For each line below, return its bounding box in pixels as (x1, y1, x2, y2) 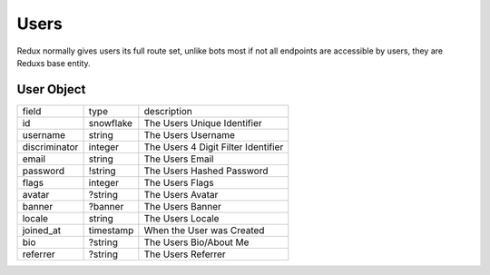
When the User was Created (143, 223, 265, 236)
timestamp (88, 223, 134, 236)
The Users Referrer (143, 248, 226, 260)
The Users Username (143, 128, 236, 141)
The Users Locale (143, 211, 220, 224)
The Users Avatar (143, 188, 219, 201)
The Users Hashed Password (143, 164, 269, 177)
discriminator (22, 141, 79, 153)
